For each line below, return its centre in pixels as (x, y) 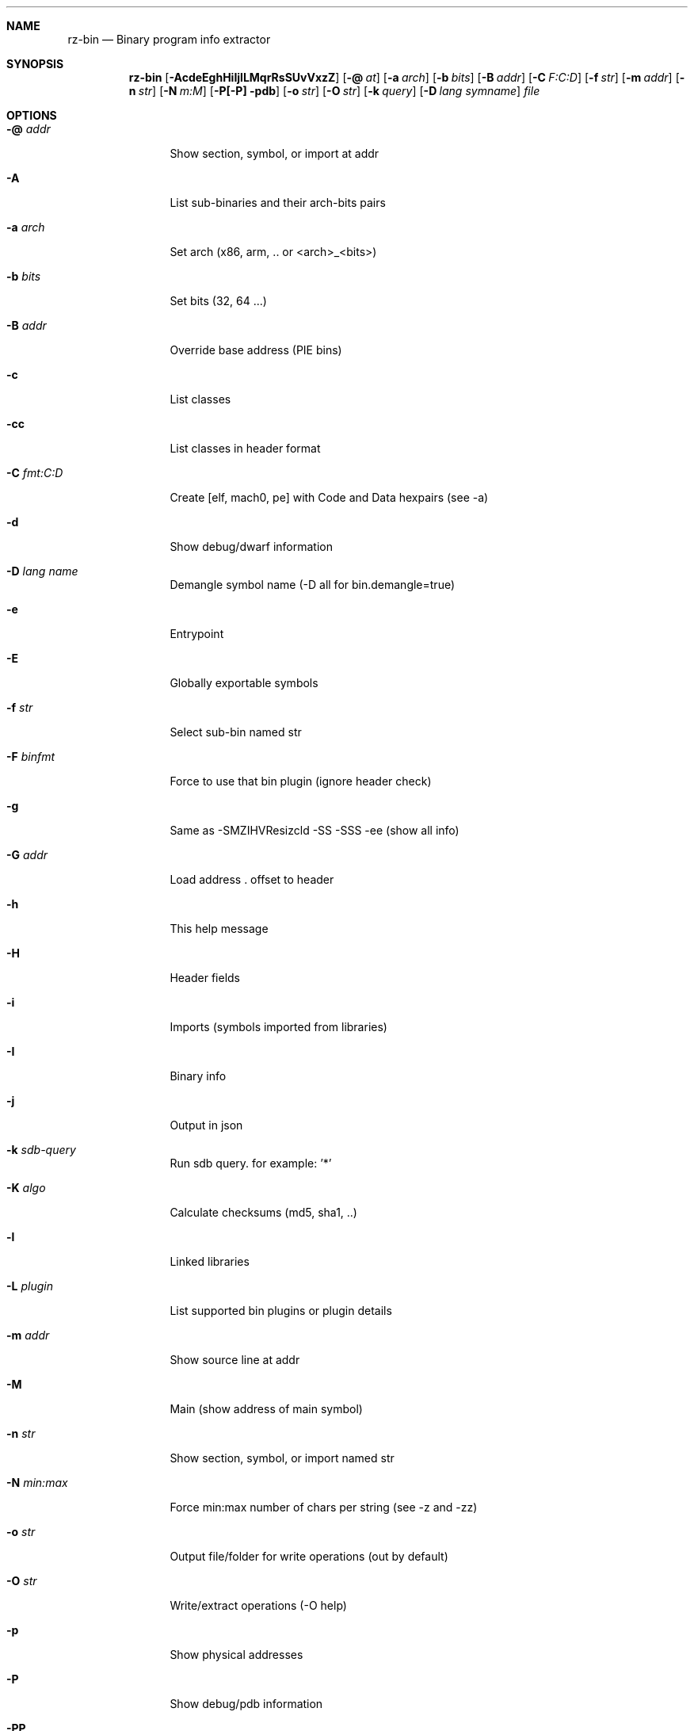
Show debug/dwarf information (251, 546)
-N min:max (37, 1483)
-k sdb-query (41, 1150)
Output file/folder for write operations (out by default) (309, 1556)
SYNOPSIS (35, 64)
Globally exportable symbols (244, 683)
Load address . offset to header (252, 879)
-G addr (27, 855)
